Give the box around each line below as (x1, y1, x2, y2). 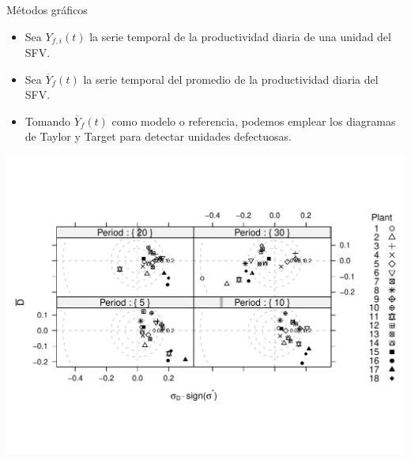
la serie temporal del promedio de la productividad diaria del (83, 70, 379, 87)
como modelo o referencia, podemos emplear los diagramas (111, 112, 396, 129)
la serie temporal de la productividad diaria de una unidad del (89, 28, 391, 44)
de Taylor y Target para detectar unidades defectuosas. (25, 128, 292, 145)
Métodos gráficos (6, 2, 88, 17)
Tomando (25, 112, 70, 129)
